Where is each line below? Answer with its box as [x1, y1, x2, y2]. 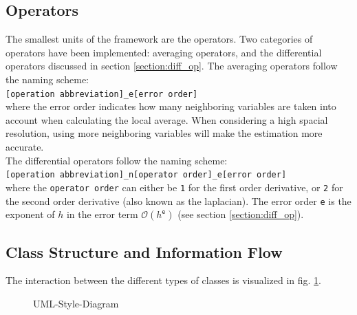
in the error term [66, 207, 138, 221]
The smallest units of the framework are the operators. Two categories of [6, 32, 313, 46]
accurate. [6, 140, 44, 154]
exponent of [6, 207, 55, 221]
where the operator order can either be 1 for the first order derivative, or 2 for [6, 180, 343, 194]
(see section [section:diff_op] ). [177, 207, 304, 221]
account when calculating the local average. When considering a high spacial [6, 112, 328, 127]
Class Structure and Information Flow [6, 241, 283, 262]
